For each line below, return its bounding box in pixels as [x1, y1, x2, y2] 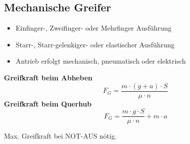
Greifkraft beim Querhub [4, 98, 92, 108]
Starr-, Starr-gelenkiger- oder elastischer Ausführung [15, 39, 175, 49]
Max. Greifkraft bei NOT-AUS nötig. [4, 131, 117, 141]
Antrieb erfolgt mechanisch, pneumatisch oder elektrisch [15, 56, 186, 66]
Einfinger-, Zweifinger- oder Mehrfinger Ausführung [15, 23, 172, 33]
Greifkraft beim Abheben [4, 72, 93, 82]
